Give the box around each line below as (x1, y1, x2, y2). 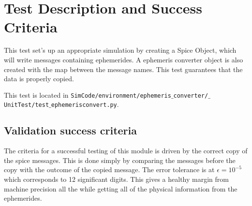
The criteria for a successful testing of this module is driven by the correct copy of (4, 146, 248, 156)
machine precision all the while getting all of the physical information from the (4, 183, 237, 193)
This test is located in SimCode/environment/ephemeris (4, 89, 171, 100)
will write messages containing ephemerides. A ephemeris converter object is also (4, 54, 243, 64)
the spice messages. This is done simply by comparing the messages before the (4, 155, 236, 165)
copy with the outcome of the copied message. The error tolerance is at (4, 164, 215, 175)
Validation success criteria (4, 123, 137, 138)
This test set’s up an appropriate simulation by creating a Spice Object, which (4, 45, 237, 55)
